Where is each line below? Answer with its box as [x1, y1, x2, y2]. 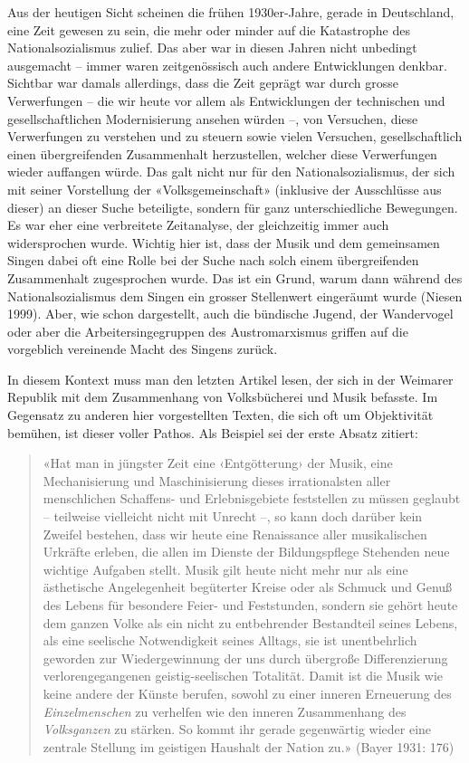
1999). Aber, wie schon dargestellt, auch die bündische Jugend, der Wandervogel [7, 304, 454, 323]
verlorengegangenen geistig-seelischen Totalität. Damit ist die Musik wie [43, 666, 444, 685]
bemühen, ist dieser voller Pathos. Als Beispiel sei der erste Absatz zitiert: [7, 423, 418, 442]
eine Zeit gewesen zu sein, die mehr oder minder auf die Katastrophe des [7, 20, 410, 39]
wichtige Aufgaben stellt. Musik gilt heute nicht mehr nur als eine [43, 559, 408, 578]
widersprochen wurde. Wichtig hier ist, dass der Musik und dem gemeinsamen [7, 233, 440, 252]
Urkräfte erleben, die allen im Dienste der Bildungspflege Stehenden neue [43, 542, 450, 561]
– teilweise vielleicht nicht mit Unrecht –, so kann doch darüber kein [43, 507, 423, 526]
